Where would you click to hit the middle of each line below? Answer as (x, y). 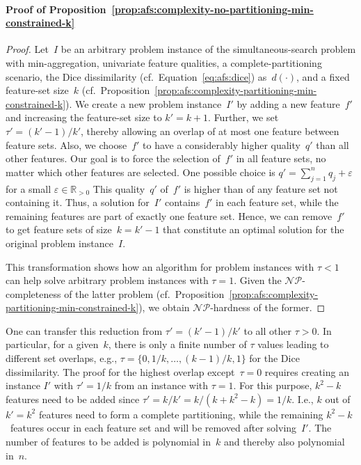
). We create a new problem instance (144, 103)
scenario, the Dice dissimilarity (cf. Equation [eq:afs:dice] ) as (136, 76)
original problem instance (59, 243)
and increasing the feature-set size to (84, 117)
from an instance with (161, 385)
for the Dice (274, 358)
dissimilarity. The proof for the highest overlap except (120, 371)
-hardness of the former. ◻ (268, 307)
